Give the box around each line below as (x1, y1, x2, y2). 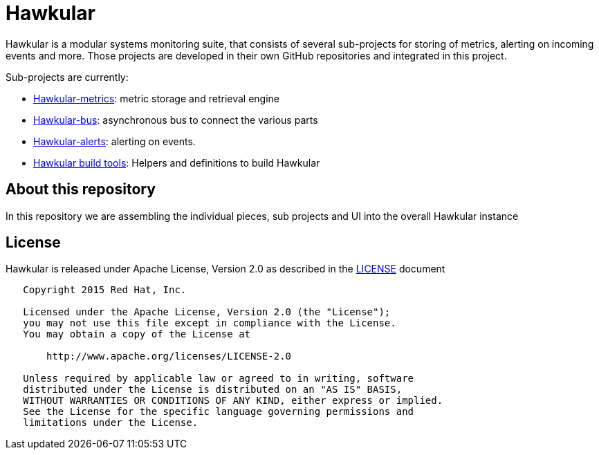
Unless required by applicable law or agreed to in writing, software (23, 373, 414, 384)
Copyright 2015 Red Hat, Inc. (23, 284, 187, 296)
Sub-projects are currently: (6, 71, 129, 83)
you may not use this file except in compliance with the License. (23, 317, 396, 329)
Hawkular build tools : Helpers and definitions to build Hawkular (33, 156, 320, 169)
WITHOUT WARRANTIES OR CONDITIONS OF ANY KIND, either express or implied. (23, 395, 443, 407)
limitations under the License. (23, 417, 199, 429)
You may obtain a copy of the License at (23, 328, 251, 340)
